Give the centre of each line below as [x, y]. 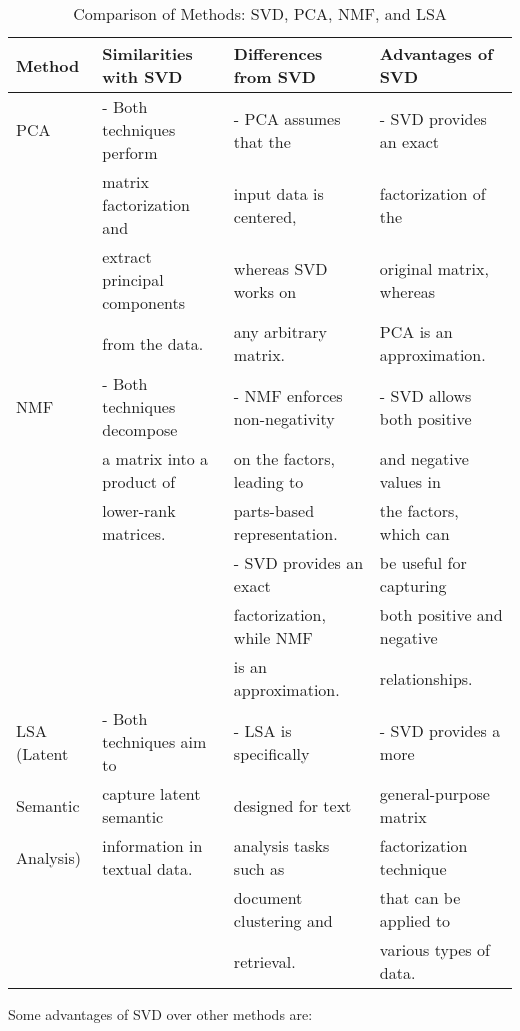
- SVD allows [425, 395]
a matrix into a [155, 458]
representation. [285, 533]
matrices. [134, 533]
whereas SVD [280, 268]
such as [259, 868]
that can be [420, 897]
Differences [278, 53]
